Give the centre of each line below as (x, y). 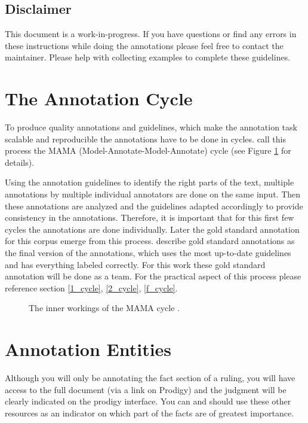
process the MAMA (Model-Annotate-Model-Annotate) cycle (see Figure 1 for (148, 150)
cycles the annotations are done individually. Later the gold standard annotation (152, 229)
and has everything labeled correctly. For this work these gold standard (135, 264)
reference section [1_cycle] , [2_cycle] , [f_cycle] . (91, 287)
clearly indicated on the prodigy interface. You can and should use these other (148, 401)
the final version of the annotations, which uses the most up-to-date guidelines (148, 253)
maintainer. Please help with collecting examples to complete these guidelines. (148, 57)
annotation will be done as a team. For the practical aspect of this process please (153, 276)
